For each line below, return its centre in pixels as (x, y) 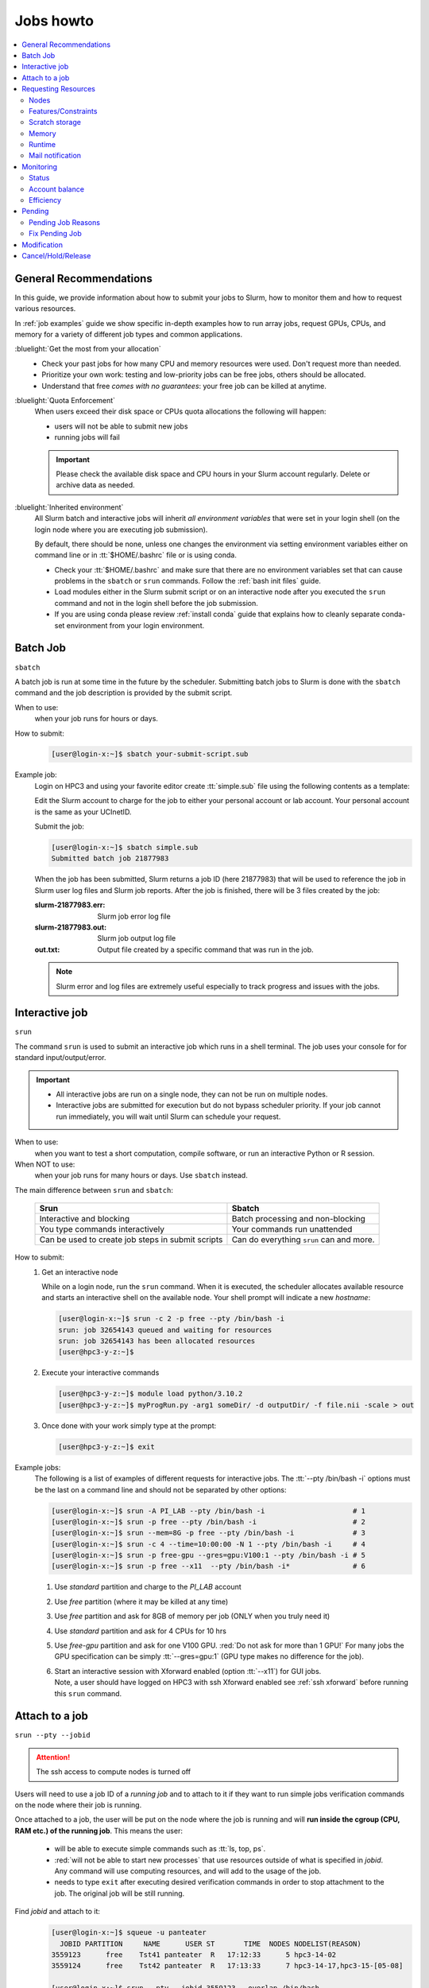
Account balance (57, 189)
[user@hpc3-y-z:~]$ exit (106, 1446)
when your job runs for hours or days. (97, 719)
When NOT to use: (45, 1164)
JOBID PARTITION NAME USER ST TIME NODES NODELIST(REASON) (211, 1943)
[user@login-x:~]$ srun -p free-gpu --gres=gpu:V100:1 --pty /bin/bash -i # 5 (208, 1555)
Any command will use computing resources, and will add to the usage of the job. (188, 1871)
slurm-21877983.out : (71, 927)
